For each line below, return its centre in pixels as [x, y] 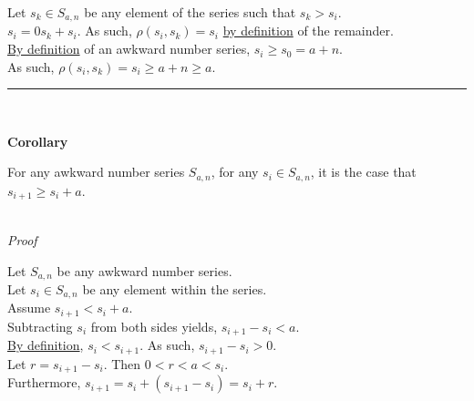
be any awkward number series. [144, 270]
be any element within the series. [175, 288]
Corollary [38, 141]
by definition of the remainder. [308, 31]
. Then [122, 363]
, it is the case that [363, 172]
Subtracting [40, 326]
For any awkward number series [96, 172]
